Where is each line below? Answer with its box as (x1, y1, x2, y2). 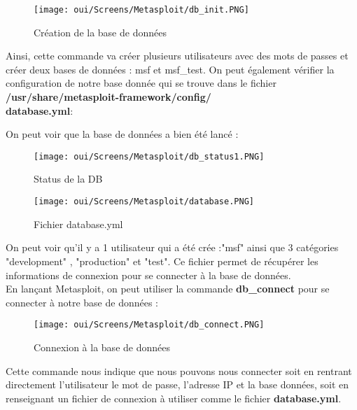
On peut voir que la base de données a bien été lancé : (6, 127, 239, 141)
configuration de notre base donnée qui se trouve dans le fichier (6, 76, 276, 90)
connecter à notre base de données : (6, 295, 158, 309)
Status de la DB (34, 171, 103, 186)
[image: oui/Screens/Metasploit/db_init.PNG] (34, 5, 249, 15)
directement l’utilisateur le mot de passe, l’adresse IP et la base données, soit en (6, 377, 349, 392)
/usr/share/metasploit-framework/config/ (6, 90, 211, 104)
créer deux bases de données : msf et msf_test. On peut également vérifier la (6, 62, 335, 76)
